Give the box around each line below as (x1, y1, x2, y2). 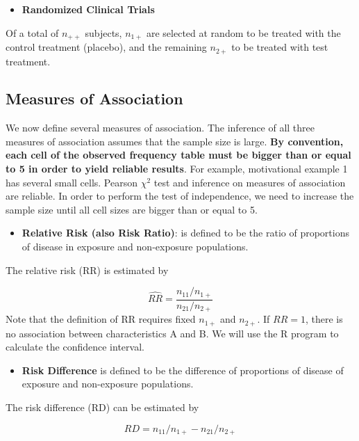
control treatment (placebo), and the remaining (6, 40, 207, 54)
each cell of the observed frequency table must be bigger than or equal (6, 147, 351, 162)
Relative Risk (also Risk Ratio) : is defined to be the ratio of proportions (22, 225, 349, 240)
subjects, (85, 25, 122, 40)
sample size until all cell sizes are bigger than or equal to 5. (6, 202, 258, 216)
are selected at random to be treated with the (146, 25, 341, 40)
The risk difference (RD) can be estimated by (6, 400, 199, 414)
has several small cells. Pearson (6, 175, 138, 189)
